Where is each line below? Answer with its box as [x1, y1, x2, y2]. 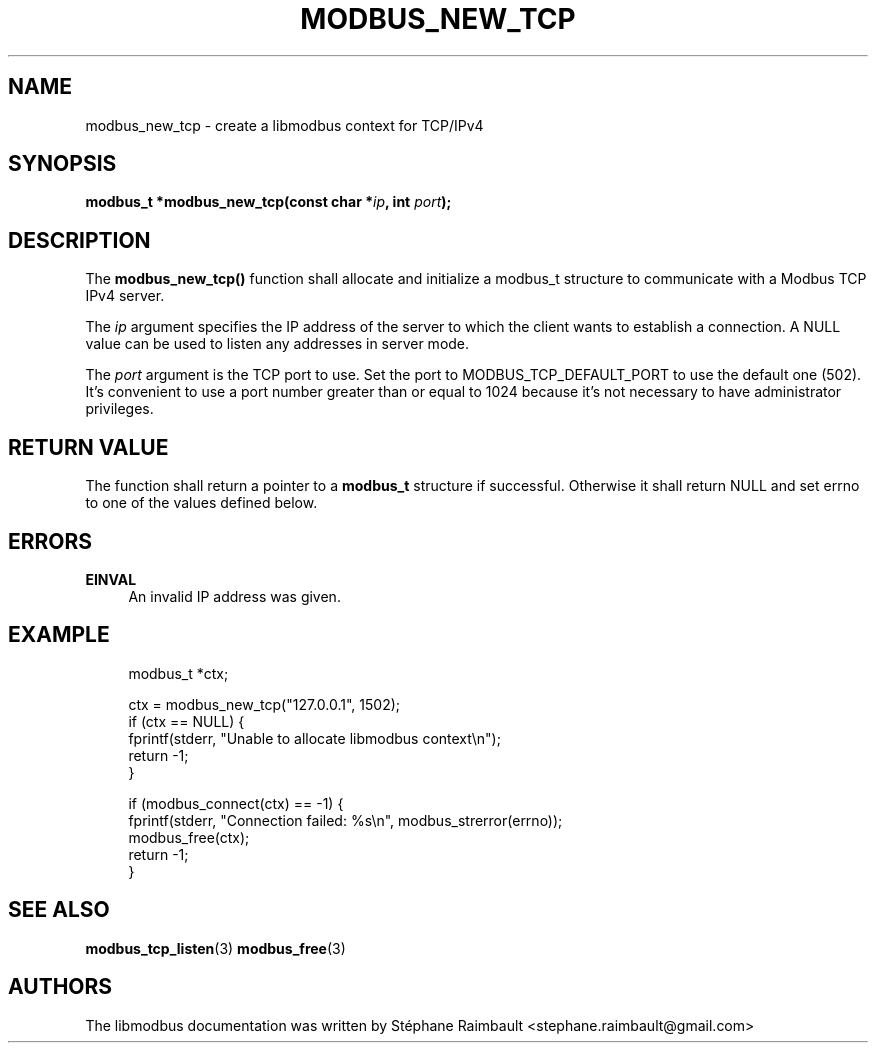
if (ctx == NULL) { [128, 712, 245, 730]
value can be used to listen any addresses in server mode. [85, 335, 470, 353]
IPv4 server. [85, 287, 165, 305]
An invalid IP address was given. [128, 587, 341, 605]
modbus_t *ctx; [128, 664, 229, 682]
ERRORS [8, 528, 93, 554]
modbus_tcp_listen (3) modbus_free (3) [85, 939, 346, 957]
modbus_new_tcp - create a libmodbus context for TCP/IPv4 [85, 116, 484, 134]
